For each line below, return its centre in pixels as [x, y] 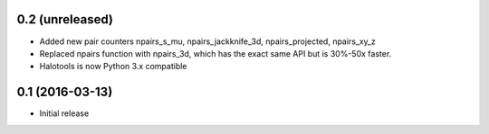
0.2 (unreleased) [65, 19]
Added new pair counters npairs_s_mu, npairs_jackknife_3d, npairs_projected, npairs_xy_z [207, 41]
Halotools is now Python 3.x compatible [113, 67]
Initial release [64, 113]
